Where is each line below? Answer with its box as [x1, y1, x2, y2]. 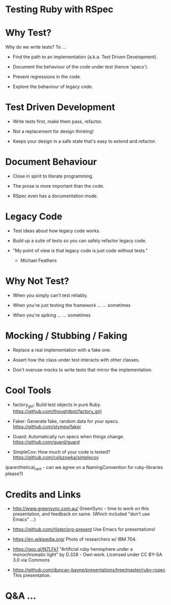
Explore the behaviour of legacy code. [12, 83, 93, 90]
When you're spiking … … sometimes [12, 312, 91, 318]
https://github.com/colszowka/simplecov [12, 454, 99, 460]
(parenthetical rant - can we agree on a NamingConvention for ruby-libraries [5, 464, 163, 472]
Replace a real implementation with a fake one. [12, 347, 111, 353]
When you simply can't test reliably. [12, 292, 88, 298]
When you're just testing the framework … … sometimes [12, 302, 131, 308]
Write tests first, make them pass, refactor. [12, 119, 103, 125]
